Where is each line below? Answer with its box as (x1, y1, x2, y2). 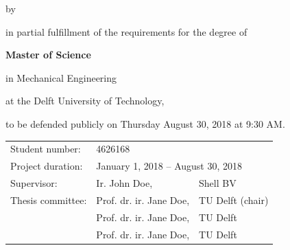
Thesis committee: (10, 192, 87, 207)
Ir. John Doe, (96, 176, 153, 190)
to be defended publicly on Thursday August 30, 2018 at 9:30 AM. (5, 116, 285, 130)
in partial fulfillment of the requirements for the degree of (5, 24, 247, 38)
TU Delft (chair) (199, 192, 269, 207)
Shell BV (199, 176, 237, 190)
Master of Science (5, 47, 91, 62)
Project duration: (10, 159, 83, 173)
